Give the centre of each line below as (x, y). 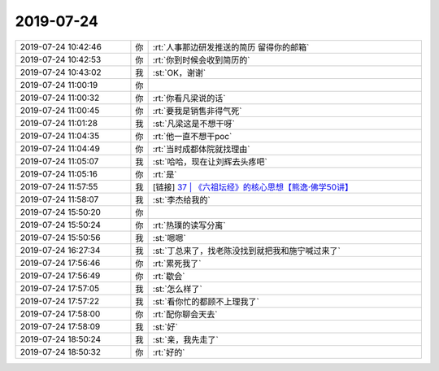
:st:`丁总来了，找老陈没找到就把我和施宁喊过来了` (246, 251)
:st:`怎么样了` (177, 289)
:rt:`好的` (169, 352)
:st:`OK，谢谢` (179, 72)
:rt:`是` (165, 174)
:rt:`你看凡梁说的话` (189, 98)
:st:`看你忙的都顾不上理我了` (206, 301)
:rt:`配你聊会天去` (185, 314)
